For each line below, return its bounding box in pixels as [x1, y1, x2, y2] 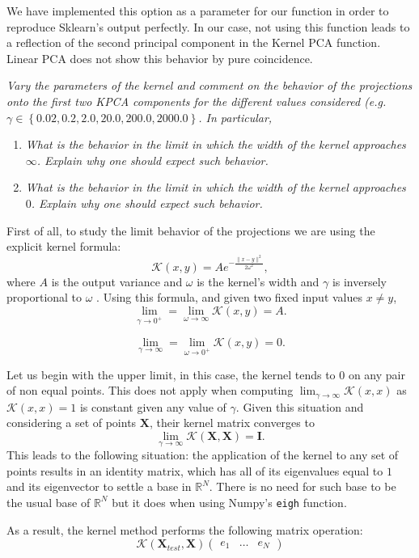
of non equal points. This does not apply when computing [6, 382, 294, 399]
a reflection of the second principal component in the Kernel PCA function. [6, 34, 381, 51]
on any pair [348, 366, 405, 383]
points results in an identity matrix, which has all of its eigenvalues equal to [6, 462, 383, 479]
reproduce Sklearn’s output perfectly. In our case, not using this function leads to [6, 18, 410, 35]
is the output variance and [51, 273, 183, 290]
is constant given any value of [79, 398, 226, 415]
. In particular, [198, 108, 273, 125]
